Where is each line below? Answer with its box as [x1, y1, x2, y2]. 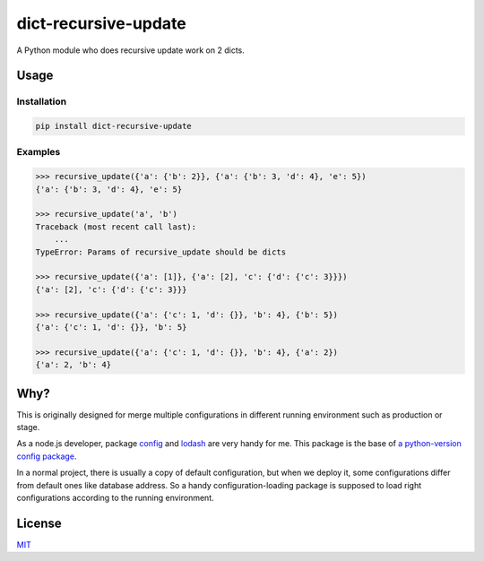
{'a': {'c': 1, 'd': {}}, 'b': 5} [35, 322, 187, 332]
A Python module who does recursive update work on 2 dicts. [16, 45, 246, 56]
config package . [16, 451, 77, 462]
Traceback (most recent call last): [35, 221, 197, 232]
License [16, 515, 62, 531]
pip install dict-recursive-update [35, 121, 192, 132]
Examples [16, 146, 61, 159]
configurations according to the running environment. [16, 492, 214, 503]
